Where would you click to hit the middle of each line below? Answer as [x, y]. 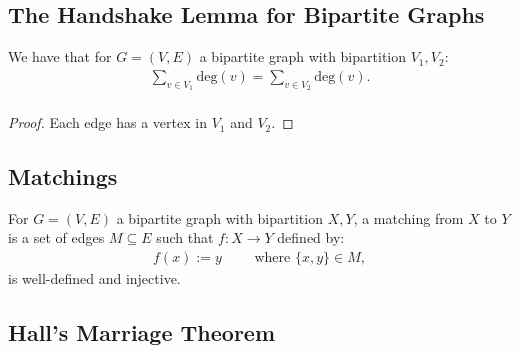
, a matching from [408, 217]
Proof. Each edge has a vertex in [107, 122]
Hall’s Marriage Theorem [142, 332]
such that [185, 237]
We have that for [60, 56]
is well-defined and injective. [94, 278]
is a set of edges [56, 237]
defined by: [311, 237]
